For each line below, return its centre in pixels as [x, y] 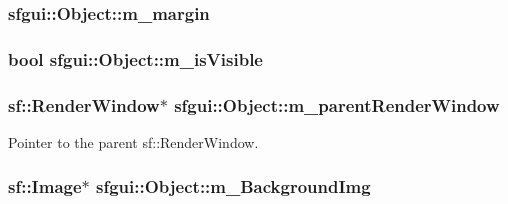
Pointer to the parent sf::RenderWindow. [133, 141]
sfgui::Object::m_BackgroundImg [233, 186]
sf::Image [45, 186]
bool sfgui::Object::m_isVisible [135, 58]
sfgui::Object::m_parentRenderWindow [337, 104]
